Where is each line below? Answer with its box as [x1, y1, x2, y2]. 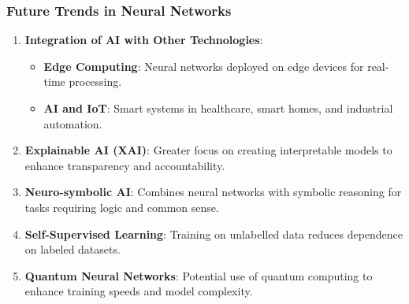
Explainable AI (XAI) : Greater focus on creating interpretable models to [24, 142, 392, 158]
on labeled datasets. [24, 241, 121, 258]
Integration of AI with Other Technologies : [24, 32, 263, 48]
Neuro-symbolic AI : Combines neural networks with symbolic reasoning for [24, 184, 402, 200]
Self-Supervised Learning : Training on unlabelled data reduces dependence [24, 225, 403, 242]
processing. [69, 73, 122, 90]
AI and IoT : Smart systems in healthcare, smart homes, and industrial [43, 100, 393, 116]
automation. [43, 115, 102, 132]
